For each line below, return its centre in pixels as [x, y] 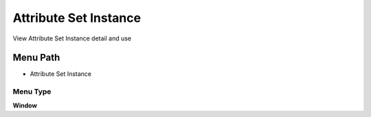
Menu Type [32, 92]
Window [25, 105]
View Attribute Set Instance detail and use [72, 38]
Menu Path [36, 58]
